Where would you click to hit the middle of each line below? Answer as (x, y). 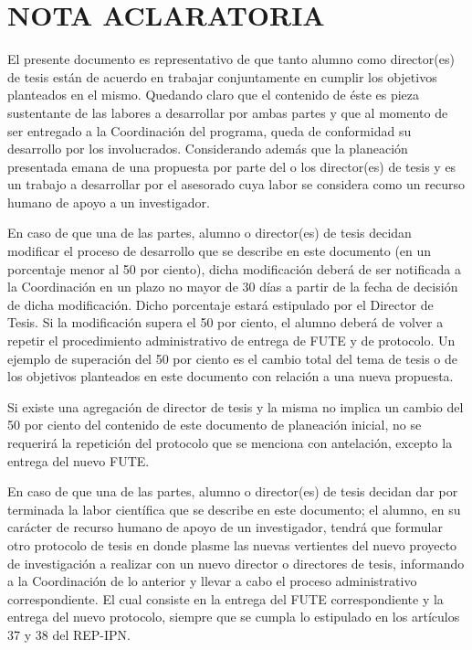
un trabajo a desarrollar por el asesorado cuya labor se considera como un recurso (236, 184)
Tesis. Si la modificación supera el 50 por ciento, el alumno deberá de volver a (226, 322)
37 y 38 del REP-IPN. (69, 634)
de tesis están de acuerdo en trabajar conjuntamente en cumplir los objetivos (222, 76)
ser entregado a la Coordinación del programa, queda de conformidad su (210, 130)
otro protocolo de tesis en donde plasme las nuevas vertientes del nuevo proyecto (232, 544)
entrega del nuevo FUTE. (79, 460)
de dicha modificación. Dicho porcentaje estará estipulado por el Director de (220, 304)
